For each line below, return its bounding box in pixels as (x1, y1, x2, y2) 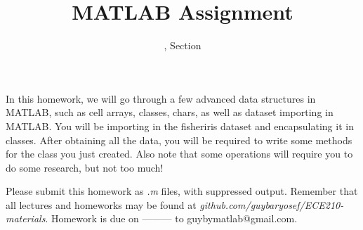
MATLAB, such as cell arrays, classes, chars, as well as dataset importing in (6, 105, 334, 120)
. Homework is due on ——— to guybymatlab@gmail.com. (45, 211, 298, 226)
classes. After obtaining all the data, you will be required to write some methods (6, 132, 352, 147)
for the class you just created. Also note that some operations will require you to (6, 146, 353, 161)
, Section (164, 38, 202, 53)
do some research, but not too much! (6, 160, 164, 174)
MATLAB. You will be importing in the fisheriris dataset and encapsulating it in (6, 118, 354, 133)
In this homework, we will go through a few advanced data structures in (6, 91, 316, 106)
